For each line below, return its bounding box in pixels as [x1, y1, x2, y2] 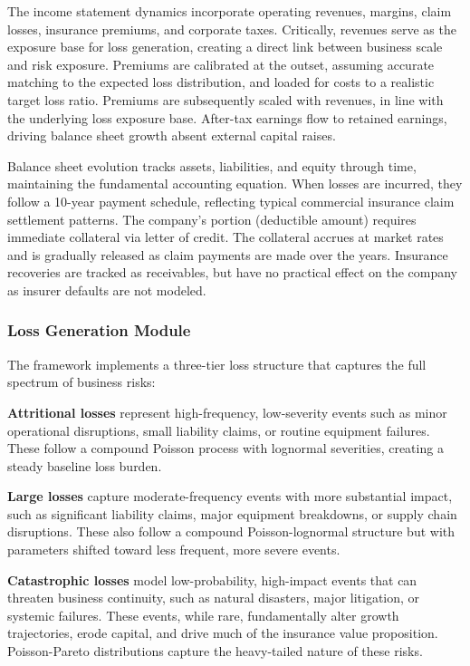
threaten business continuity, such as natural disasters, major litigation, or [7, 588, 420, 607]
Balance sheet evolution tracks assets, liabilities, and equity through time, [7, 156, 417, 175]
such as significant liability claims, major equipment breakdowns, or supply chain [7, 504, 457, 523]
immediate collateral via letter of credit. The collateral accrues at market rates [7, 227, 444, 246]
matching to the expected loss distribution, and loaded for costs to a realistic [7, 72, 435, 92]
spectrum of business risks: [7, 372, 156, 391]
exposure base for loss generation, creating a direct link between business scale [7, 37, 443, 56]
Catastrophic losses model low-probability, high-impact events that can [7, 570, 417, 589]
